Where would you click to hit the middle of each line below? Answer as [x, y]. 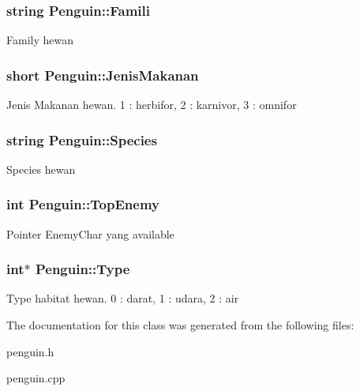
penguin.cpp [36, 378]
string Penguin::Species [82, 139]
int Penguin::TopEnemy [83, 204]
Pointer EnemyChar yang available [90, 233]
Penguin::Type [82, 269]
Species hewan [41, 169]
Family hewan [40, 40]
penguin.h [30, 351]
